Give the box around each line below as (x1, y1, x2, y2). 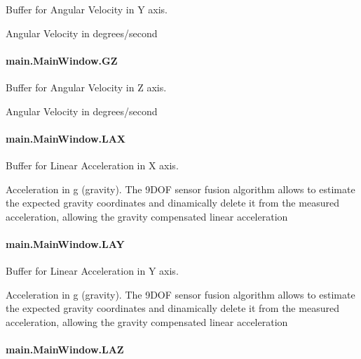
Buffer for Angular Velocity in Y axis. (6, 2, 168, 16)
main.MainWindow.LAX (6, 131, 126, 145)
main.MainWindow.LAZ (6, 342, 124, 357)
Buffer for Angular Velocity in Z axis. (6, 79, 167, 94)
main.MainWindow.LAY (6, 236, 125, 251)
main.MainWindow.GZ (6, 53, 118, 67)
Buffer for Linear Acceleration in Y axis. (6, 263, 179, 278)
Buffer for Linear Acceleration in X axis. (6, 157, 179, 172)
